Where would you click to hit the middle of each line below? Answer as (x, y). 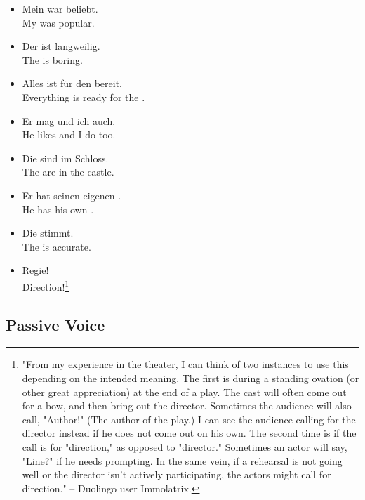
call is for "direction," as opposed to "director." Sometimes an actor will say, (185, 446)
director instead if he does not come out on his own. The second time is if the (189, 433)
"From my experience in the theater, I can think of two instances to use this (185, 364)
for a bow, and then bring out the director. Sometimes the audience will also (187, 406)
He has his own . (58, 209)
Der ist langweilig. (61, 46)
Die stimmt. (48, 233)
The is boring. (52, 59)
